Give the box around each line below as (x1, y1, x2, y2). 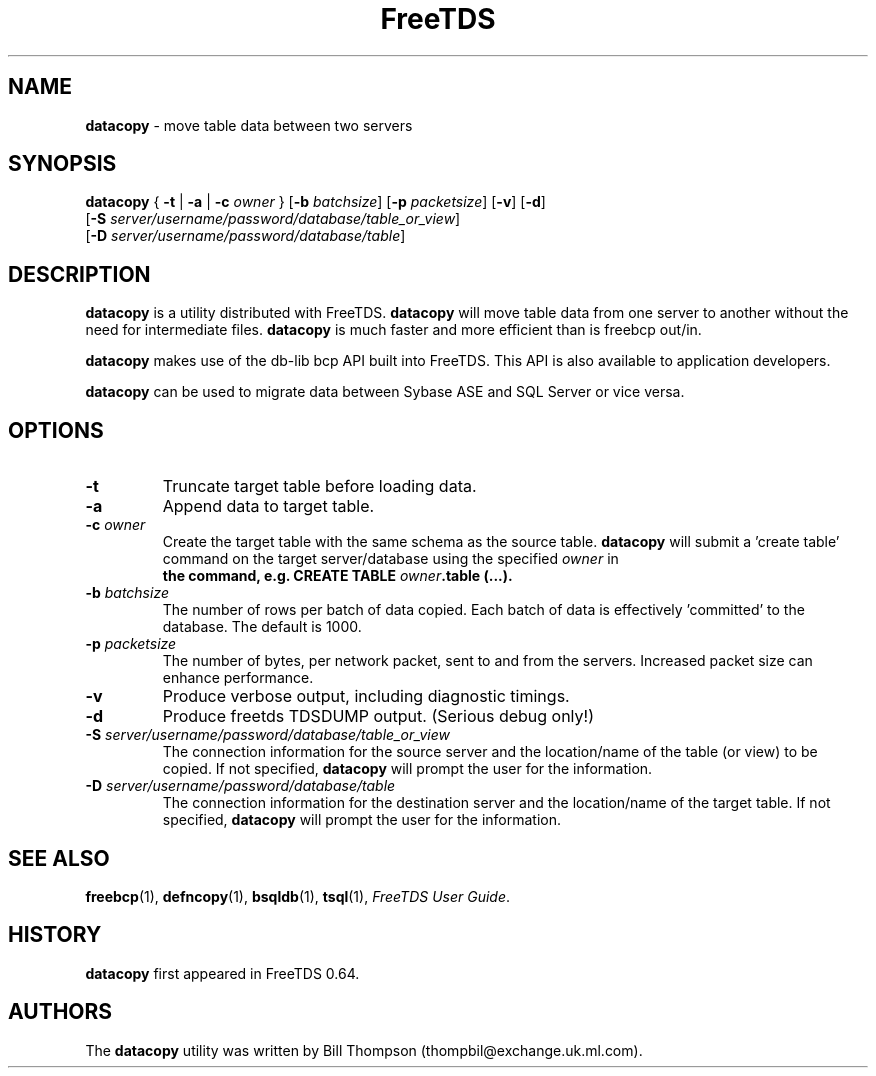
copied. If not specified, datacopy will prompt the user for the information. (162, 760, 653, 778)
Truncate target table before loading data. (162, 476, 477, 497)
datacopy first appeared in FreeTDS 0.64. (85, 964, 360, 982)
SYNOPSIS (8, 151, 117, 177)
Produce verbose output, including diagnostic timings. (162, 686, 570, 707)
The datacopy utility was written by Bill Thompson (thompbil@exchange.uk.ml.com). (85, 1041, 643, 1059)
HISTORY (8, 922, 102, 948)
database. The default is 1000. (162, 618, 362, 636)
